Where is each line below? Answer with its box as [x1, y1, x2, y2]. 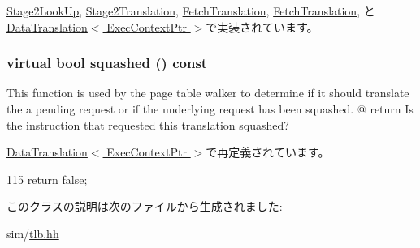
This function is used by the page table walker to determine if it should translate [6, 84, 409, 101]
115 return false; [6, 170, 88, 187]
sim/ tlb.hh [6, 224, 59, 242]
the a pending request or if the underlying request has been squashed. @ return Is [6, 100, 414, 117]
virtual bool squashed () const [6, 53, 208, 73]
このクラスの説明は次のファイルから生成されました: [6, 198, 283, 215]
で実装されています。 [206, 18, 318, 35]
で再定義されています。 [206, 143, 330, 160]
